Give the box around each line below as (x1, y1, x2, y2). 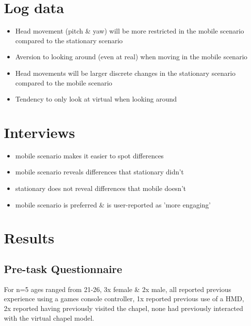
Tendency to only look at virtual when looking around (15, 94, 177, 104)
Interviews (4, 122, 75, 142)
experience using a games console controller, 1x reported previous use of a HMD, (4, 293, 244, 304)
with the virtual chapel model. (4, 312, 94, 323)
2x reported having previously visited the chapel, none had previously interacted (4, 303, 243, 313)
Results (4, 228, 54, 248)
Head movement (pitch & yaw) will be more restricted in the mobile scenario (15, 26, 244, 36)
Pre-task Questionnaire (4, 261, 122, 276)
